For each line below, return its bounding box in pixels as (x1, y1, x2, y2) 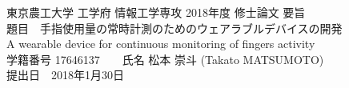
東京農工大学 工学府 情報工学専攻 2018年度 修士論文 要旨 (6, 4, 306, 20)
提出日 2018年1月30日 (6, 66, 124, 83)
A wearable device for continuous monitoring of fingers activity (6, 35, 315, 52)
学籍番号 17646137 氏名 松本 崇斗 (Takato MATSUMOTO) (6, 50, 324, 67)
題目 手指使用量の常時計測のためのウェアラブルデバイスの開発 (6, 19, 343, 36)
